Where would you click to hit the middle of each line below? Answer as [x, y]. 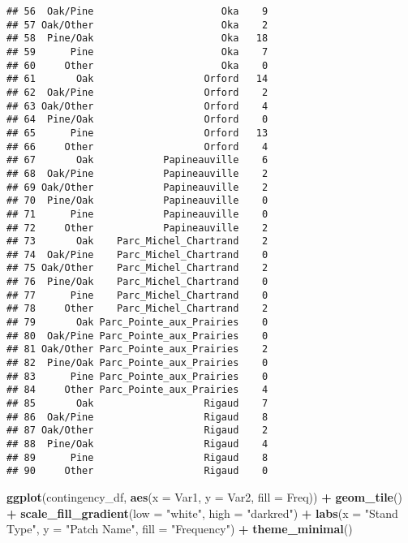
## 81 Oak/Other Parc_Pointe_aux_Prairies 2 [137, 349]
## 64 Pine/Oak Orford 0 [137, 120]
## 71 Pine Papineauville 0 [137, 214]
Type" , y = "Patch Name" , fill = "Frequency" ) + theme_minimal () [180, 529]
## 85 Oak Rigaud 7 [137, 404]
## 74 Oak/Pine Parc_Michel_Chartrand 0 [137, 254]
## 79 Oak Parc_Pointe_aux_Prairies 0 [137, 323]
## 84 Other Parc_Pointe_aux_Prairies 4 [137, 390]
